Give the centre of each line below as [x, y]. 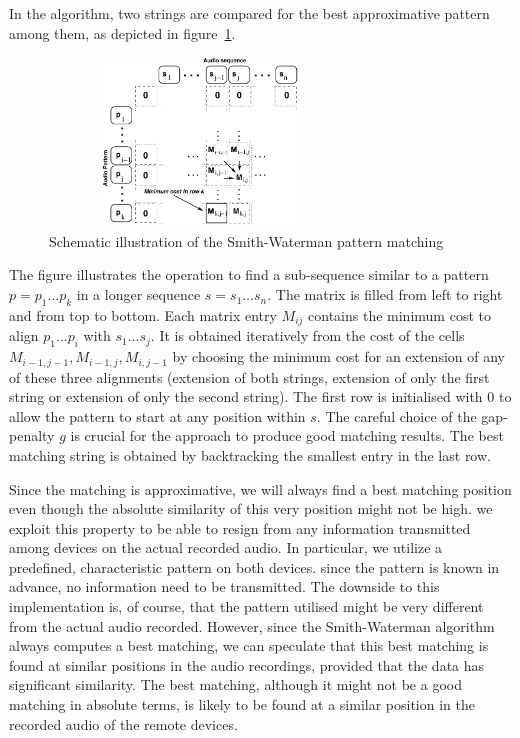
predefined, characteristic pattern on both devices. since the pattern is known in [254, 566]
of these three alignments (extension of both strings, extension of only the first [249, 376]
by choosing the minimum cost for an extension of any [338, 356]
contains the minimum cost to [399, 314]
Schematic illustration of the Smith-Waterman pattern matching [246, 240]
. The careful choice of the [396, 415]
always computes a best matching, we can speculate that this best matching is [249, 645]
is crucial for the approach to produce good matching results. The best [287, 435]
